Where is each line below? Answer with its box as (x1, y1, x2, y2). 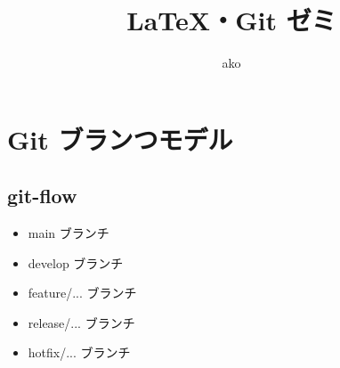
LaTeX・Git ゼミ (126, 2, 336, 38)
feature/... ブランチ (28, 283, 137, 302)
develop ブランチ (28, 253, 124, 272)
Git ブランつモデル (7, 120, 233, 157)
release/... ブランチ (28, 313, 135, 331)
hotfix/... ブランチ (28, 343, 131, 362)
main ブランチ (28, 224, 109, 242)
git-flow (7, 182, 77, 209)
